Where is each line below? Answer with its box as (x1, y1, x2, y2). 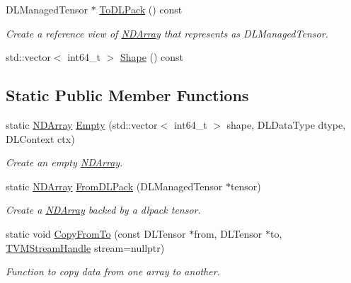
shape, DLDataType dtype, (226, 117, 346, 132)
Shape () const (120, 50, 184, 64)
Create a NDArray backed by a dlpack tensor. (6, 202, 201, 217)
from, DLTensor (194, 226, 263, 241)
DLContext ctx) (6, 131, 75, 146)
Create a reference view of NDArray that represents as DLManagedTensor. (6, 25, 328, 40)
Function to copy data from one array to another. (6, 264, 220, 279)
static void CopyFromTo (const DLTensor (6, 226, 186, 241)
